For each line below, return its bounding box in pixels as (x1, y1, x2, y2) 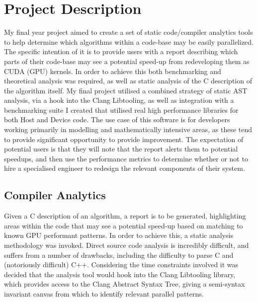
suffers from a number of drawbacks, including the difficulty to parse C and (4, 249, 234, 260)
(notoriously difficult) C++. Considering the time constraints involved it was (4, 259, 239, 270)
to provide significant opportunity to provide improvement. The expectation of (4, 134, 244, 144)
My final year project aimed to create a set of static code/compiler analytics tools (4, 27, 253, 37)
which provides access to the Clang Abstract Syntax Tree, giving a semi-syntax (4, 279, 245, 289)
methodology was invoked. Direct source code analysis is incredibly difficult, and (4, 240, 249, 250)
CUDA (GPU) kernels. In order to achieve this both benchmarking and (4, 66, 221, 76)
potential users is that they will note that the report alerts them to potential (4, 144, 238, 154)
